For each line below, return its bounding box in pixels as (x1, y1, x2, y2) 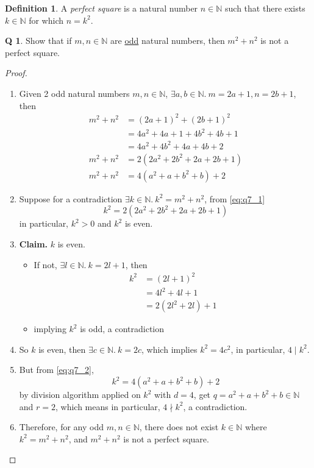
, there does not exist (139, 420, 219, 433)
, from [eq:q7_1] (204, 192, 265, 205)
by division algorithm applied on (19, 388, 141, 401)
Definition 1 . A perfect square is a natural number (5, 2, 198, 14)
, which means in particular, (55, 400, 160, 413)
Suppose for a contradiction (19, 192, 123, 205)
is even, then (38, 342, 86, 355)
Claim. (19, 238, 48, 250)
